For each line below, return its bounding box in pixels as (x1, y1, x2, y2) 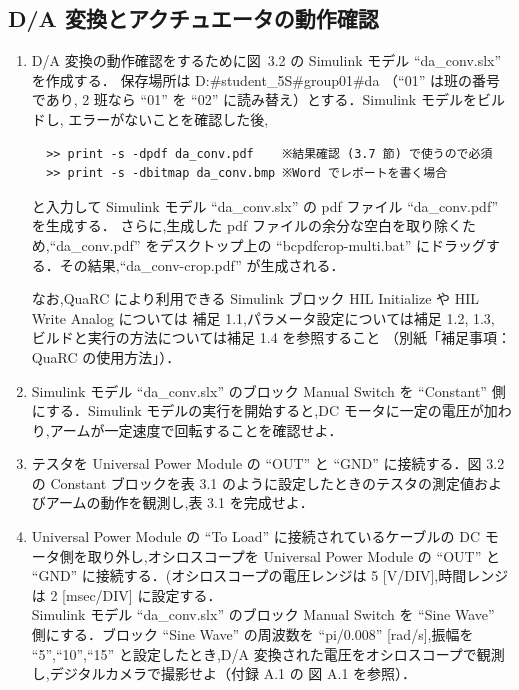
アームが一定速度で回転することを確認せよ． (49, 419, 343, 440)
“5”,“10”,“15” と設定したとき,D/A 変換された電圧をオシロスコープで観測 (31, 643, 505, 664)
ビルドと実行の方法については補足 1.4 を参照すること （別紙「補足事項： (31, 327, 511, 348)
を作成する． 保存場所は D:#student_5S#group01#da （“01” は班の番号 (31, 69, 500, 90)
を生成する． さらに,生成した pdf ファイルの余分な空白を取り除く (31, 215, 462, 236)
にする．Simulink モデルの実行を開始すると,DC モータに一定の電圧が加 (31, 400, 498, 421)
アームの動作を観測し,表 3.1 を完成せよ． (45, 492, 314, 513)
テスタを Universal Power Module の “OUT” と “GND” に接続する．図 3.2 (31, 453, 505, 474)
